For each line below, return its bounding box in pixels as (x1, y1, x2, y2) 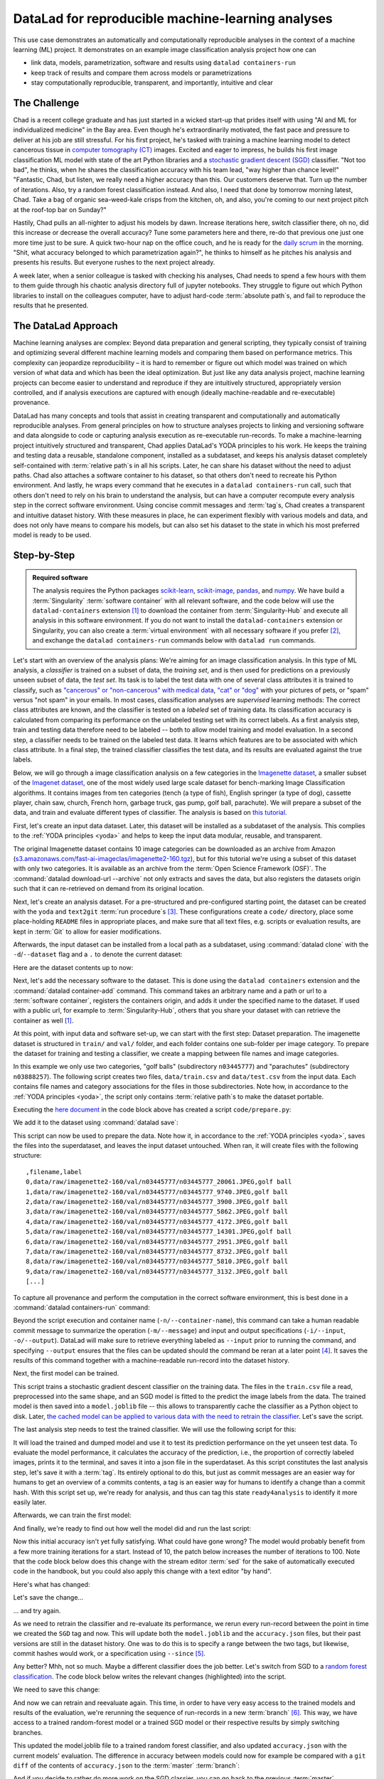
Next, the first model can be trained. (13, 1369, 119, 1378)
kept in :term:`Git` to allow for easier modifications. (13, 927, 161, 936)
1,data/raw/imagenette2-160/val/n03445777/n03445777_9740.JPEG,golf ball (26, 1188, 289, 1195)
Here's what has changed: (13, 1580, 90, 1588)
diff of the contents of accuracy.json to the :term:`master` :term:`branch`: (13, 1761, 240, 1770)
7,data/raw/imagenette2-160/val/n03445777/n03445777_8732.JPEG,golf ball (26, 1247, 289, 1255)
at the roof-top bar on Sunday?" (13, 205, 107, 213)
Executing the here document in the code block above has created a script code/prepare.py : (13, 1105, 292, 1114)
